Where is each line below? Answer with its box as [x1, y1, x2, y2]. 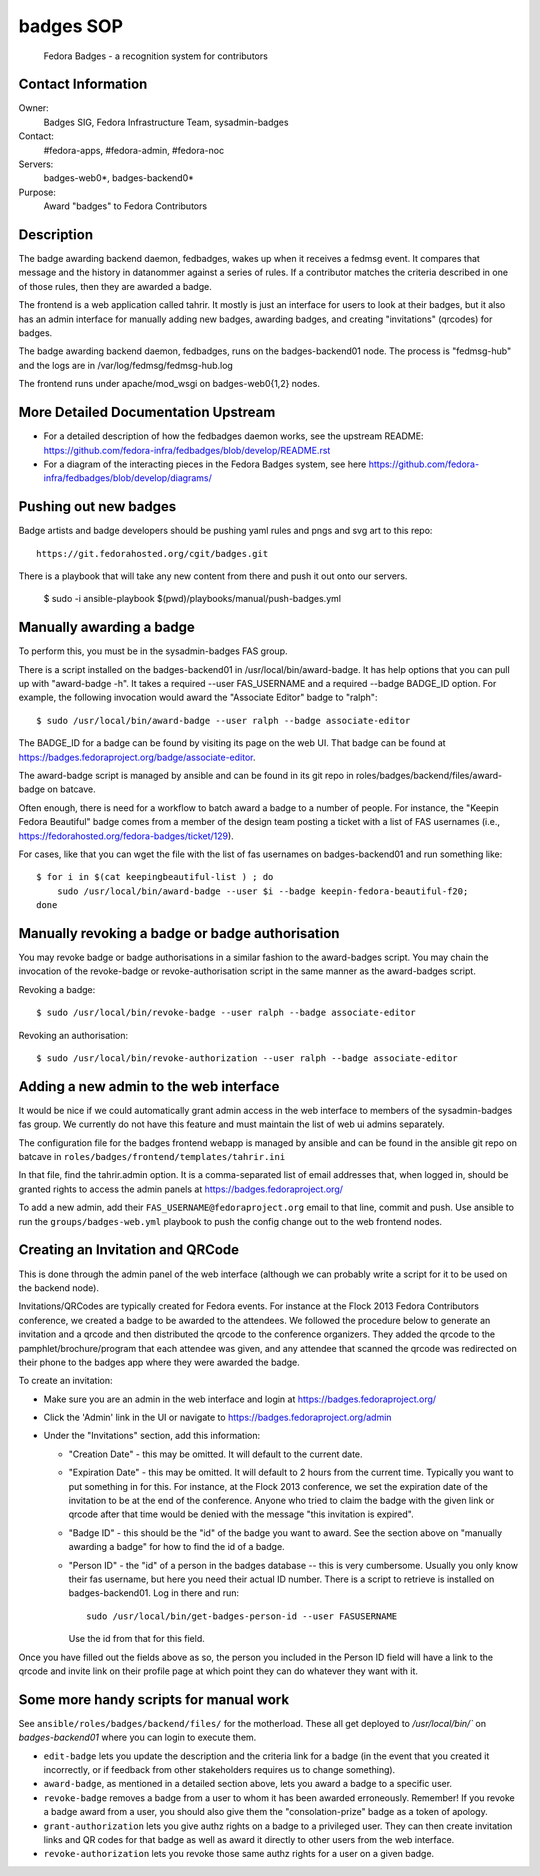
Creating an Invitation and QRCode [18, 1241, 240, 1259]
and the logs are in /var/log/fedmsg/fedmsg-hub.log [18, 359, 234, 371]
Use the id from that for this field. [68, 1633, 205, 1645]
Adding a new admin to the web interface [18, 1078, 280, 1095]
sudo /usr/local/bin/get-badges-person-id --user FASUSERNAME [86, 1610, 398, 1622]
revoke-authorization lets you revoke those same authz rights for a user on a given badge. [43, 1848, 435, 1860]
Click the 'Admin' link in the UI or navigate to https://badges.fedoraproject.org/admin [43, 1411, 392, 1424]
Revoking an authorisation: [18, 1029, 129, 1041]
